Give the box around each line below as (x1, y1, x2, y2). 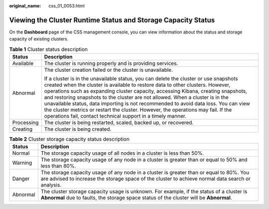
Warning (12, 160, 32, 167)
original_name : (9, 3, 41, 8)
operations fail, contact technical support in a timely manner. (44, 113, 187, 120)
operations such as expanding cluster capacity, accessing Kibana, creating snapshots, (44, 88, 248, 95)
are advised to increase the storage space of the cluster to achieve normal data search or (40, 175, 251, 182)
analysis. (40, 182, 62, 189)
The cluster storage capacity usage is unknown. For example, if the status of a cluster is (40, 188, 248, 195)
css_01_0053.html (48, 3, 85, 8)
